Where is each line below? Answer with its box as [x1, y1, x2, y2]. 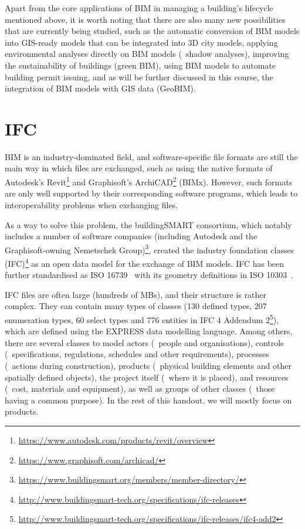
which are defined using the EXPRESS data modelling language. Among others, [5, 325, 293, 337]
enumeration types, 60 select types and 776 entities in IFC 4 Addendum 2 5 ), [5, 311, 279, 325]
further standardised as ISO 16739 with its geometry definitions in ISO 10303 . [5, 269, 294, 281]
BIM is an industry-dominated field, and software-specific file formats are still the [5, 150, 298, 162]
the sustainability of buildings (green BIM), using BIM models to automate [5, 59, 276, 71]
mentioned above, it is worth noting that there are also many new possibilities [5, 13, 286, 25]
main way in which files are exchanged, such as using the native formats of [5, 162, 273, 174]
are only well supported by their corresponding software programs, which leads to [5, 187, 298, 199]
